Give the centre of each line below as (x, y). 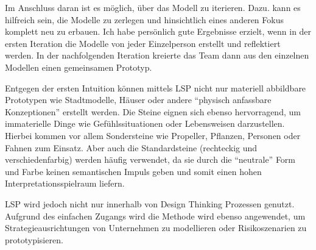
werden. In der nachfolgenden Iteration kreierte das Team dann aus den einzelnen (157, 55)
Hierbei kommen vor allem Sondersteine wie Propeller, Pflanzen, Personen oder (153, 135)
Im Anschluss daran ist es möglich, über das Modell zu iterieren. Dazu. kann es (153, 7)
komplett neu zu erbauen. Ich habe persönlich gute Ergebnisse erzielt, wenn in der (158, 31)
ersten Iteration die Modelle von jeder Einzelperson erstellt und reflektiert (143, 43)
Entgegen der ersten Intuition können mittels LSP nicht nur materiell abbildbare (156, 87)
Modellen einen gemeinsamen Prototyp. (79, 67)
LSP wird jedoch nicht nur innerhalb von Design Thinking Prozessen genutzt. (150, 203)
